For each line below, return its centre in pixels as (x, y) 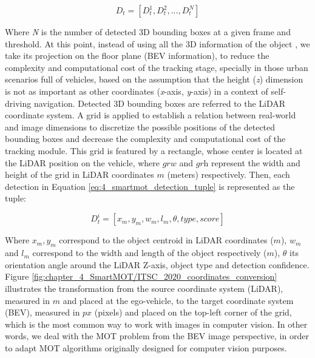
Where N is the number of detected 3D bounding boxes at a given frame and (148, 32)
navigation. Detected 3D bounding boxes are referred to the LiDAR (160, 103)
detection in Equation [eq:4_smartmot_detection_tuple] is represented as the (150, 186)
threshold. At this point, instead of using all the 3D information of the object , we (157, 43)
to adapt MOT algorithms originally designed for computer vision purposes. (146, 347)
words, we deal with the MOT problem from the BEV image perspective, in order (157, 336)
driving (18, 103)
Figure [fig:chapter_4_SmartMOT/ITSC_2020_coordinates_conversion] (141, 276)
